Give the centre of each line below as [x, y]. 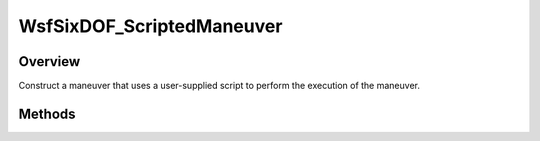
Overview [49, 61]
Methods [47, 113]
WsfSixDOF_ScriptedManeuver [150, 26]
